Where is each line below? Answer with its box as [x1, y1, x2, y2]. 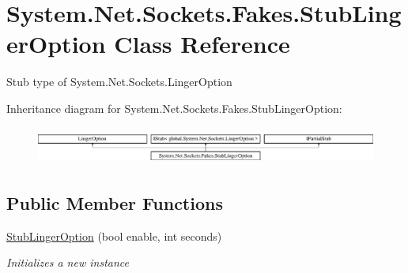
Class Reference [114, 28, 290, 60]
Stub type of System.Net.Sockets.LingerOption [6, 73, 232, 90]
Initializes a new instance [6, 254, 129, 271]
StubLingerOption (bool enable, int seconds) [6, 227, 222, 244]
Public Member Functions [6, 190, 223, 215]
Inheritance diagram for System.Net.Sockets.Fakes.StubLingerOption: [6, 99, 342, 116]
